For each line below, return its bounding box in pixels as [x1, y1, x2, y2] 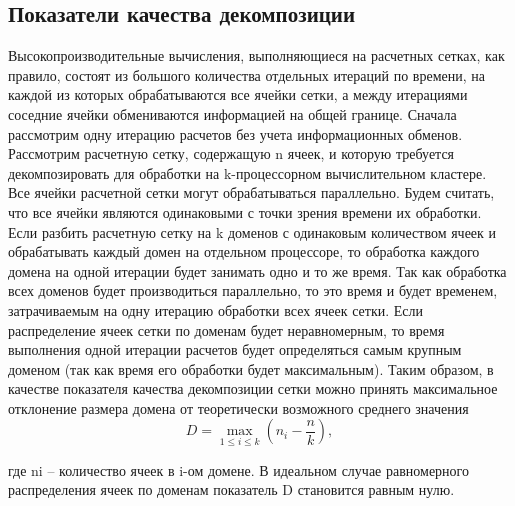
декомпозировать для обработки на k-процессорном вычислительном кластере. [8, 162, 487, 183]
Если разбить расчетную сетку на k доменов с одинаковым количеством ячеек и [8, 221, 497, 242]
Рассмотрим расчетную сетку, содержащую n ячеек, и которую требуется [8, 143, 455, 164]
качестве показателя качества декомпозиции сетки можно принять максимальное [8, 378, 498, 399]
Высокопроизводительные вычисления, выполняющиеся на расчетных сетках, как [8, 45, 505, 66]
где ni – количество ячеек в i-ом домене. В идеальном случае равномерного [8, 459, 469, 480]
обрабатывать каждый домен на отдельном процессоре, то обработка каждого [8, 241, 480, 262]
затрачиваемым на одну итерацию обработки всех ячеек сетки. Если [8, 299, 424, 320]
